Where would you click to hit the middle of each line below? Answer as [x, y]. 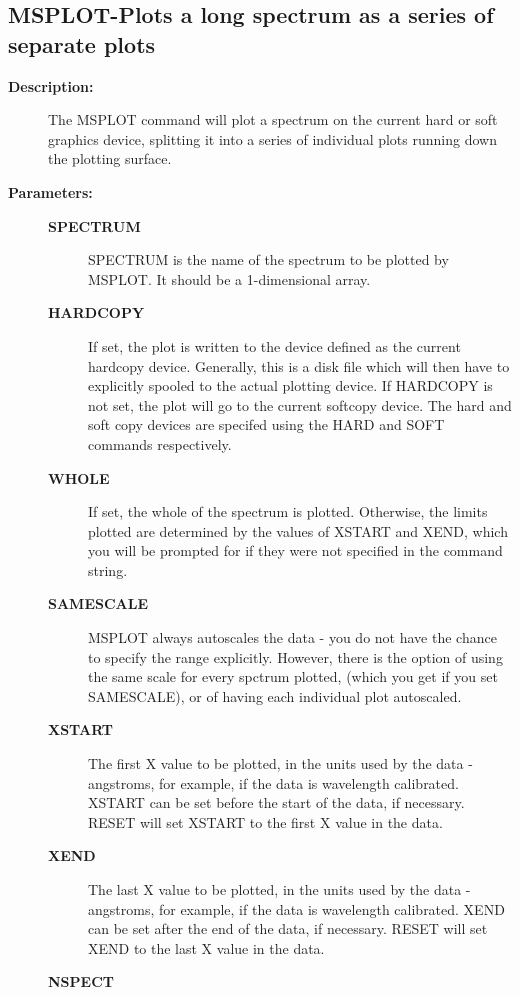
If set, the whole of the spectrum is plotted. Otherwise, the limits [288, 511]
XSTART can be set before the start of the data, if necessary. [276, 802]
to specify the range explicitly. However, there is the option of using [295, 656]
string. [108, 569]
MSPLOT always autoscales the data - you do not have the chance [292, 637]
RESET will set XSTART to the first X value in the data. [265, 821]
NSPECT [81, 981]
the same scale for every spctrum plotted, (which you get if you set [293, 676]
